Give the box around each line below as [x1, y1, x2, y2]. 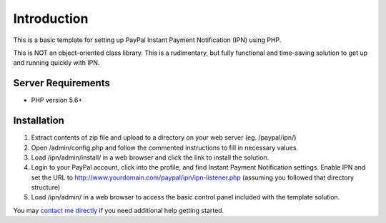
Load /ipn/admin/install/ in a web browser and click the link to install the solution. [31, 153, 269, 162]
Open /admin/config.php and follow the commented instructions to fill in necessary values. [31, 143, 299, 152]
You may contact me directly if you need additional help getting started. [13, 206, 224, 214]
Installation [13, 115, 64, 127]
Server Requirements [13, 77, 111, 89]
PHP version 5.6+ [31, 96, 83, 105]
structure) [31, 183, 61, 192]
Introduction [13, 11, 89, 26]
